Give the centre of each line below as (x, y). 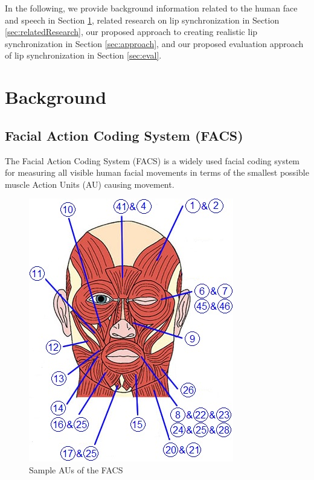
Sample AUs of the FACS (76, 469)
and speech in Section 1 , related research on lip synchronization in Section (142, 20)
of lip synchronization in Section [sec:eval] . (83, 55)
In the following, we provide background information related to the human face (151, 8)
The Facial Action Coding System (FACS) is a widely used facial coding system (152, 160)
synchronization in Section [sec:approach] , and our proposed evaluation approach (154, 43)
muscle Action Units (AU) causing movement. (90, 184)
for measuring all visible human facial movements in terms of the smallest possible (157, 172)
